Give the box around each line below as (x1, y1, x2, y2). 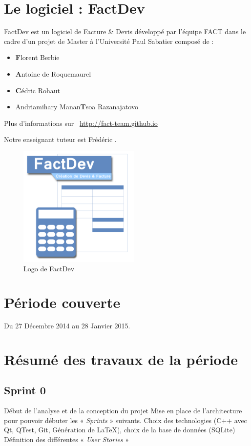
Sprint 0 (4, 383, 46, 398)
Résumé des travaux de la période (4, 349, 238, 369)
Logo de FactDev (23, 264, 75, 274)
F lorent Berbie (15, 52, 60, 62)
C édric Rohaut (15, 85, 61, 95)
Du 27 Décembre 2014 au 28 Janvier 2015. (4, 320, 130, 330)
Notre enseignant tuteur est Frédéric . (4, 134, 117, 144)
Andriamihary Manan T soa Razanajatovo (15, 101, 138, 112)
